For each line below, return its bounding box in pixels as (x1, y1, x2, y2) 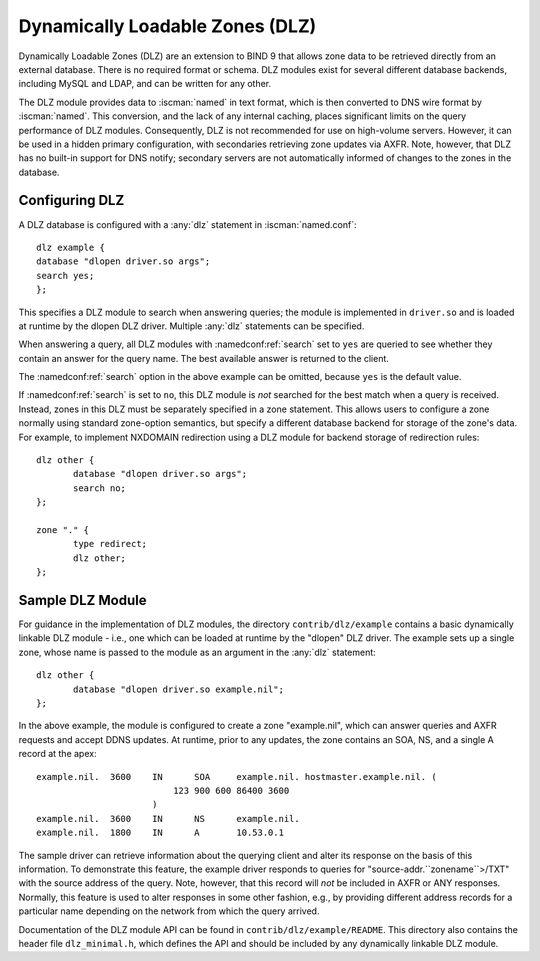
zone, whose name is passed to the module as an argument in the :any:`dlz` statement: (18, 646, 377, 658)
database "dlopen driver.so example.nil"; (73, 683, 285, 695)
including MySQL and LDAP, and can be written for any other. (18, 78, 272, 90)
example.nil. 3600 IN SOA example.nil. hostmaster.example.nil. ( (36, 771, 437, 782)
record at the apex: (18, 748, 97, 760)
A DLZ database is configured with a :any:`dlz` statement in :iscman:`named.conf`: (18, 218, 357, 230)
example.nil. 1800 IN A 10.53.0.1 (36, 827, 285, 839)
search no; (73, 482, 127, 494)
